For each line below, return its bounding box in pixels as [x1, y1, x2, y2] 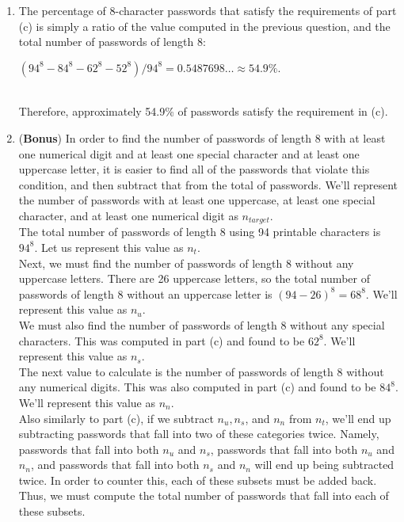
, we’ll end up [325, 410, 391, 426]
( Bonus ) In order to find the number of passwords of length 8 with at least [18, 129, 386, 146]
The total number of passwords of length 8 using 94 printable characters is [18, 223, 381, 240]
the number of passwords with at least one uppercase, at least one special [18, 192, 375, 208]
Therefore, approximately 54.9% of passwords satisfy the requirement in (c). [18, 103, 388, 120]
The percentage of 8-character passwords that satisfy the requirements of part [18, 2, 397, 18]
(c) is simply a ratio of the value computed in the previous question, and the [18, 17, 391, 34]
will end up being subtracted [254, 456, 394, 473]
